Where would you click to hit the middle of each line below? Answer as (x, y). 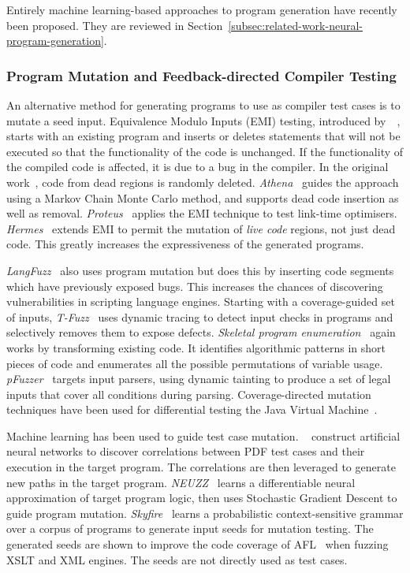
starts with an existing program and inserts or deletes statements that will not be (203, 136)
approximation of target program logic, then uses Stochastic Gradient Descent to (202, 498)
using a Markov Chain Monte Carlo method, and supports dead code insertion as (203, 197)
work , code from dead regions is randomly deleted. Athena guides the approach (203, 182)
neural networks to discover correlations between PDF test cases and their (186, 451)
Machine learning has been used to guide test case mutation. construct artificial (203, 435)
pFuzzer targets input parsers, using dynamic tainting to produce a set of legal (199, 379)
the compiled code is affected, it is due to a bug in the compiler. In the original (198, 167)
